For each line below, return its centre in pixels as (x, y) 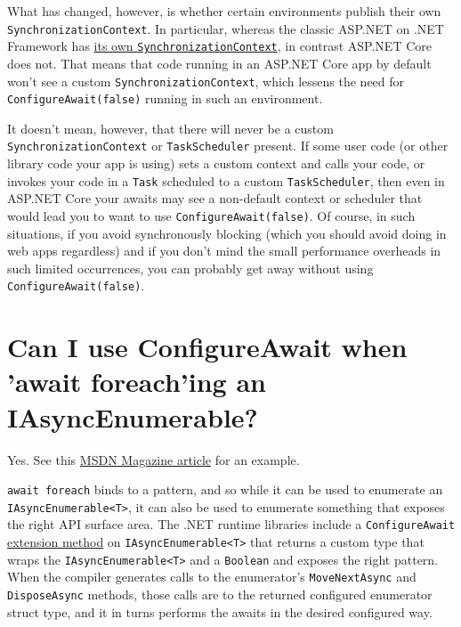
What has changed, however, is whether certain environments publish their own (224, 11)
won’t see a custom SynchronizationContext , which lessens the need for (206, 81)
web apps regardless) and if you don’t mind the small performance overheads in (224, 251)
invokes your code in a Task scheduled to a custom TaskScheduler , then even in (226, 180)
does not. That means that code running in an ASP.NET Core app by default (219, 63)
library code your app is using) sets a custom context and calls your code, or (216, 163)
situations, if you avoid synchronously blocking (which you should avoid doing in (227, 233)
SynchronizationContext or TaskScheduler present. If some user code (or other (228, 146)
